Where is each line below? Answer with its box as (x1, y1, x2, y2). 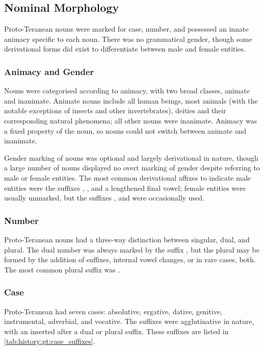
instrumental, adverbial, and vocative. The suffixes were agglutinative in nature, (4, 316, 254, 327)
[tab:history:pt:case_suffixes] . (4, 336, 95, 346)
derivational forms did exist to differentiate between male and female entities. (4, 43, 246, 54)
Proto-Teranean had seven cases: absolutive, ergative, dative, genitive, (4, 306, 222, 316)
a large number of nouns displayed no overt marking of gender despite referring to (4, 162, 260, 173)
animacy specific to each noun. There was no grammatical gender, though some (4, 33, 252, 44)
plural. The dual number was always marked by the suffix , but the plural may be (4, 244, 259, 255)
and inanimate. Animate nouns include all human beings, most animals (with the (4, 95, 258, 106)
